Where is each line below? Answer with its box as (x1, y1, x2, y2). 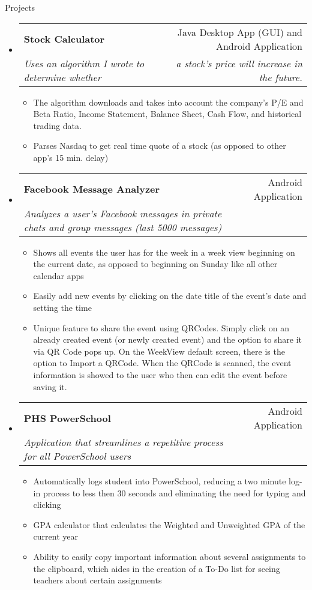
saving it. (33, 380, 67, 393)
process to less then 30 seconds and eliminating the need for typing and (43, 486, 306, 499)
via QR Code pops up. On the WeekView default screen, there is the (33, 345, 285, 357)
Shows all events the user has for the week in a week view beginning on (33, 245, 295, 258)
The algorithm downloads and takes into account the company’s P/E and (33, 95, 304, 108)
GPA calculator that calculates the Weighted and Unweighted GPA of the (33, 518, 305, 531)
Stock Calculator (23, 32, 105, 46)
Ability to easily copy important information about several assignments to (33, 550, 306, 563)
